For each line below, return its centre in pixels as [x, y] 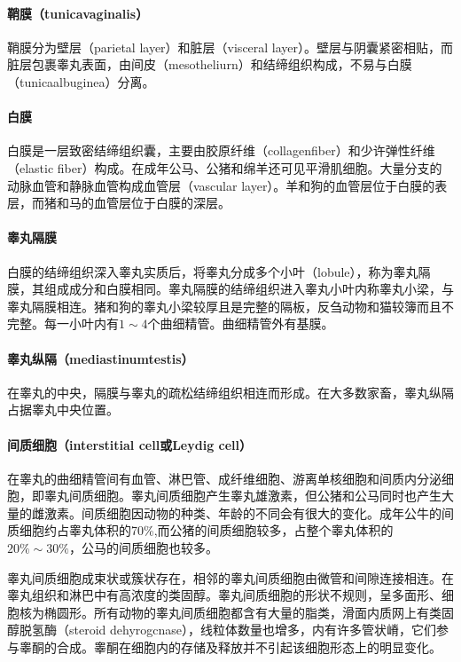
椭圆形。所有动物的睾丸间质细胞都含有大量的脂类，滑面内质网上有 [236, 612]
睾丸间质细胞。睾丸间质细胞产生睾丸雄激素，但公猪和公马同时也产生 [242, 496]
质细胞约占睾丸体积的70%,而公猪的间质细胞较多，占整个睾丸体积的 [200, 530]
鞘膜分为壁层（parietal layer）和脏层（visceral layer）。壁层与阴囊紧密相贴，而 [230, 47]
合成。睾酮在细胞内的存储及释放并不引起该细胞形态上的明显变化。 [249, 647]
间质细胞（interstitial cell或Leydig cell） [130, 444]
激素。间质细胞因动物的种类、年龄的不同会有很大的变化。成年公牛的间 [249, 512]
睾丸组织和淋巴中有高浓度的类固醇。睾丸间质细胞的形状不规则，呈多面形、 [224, 595]
